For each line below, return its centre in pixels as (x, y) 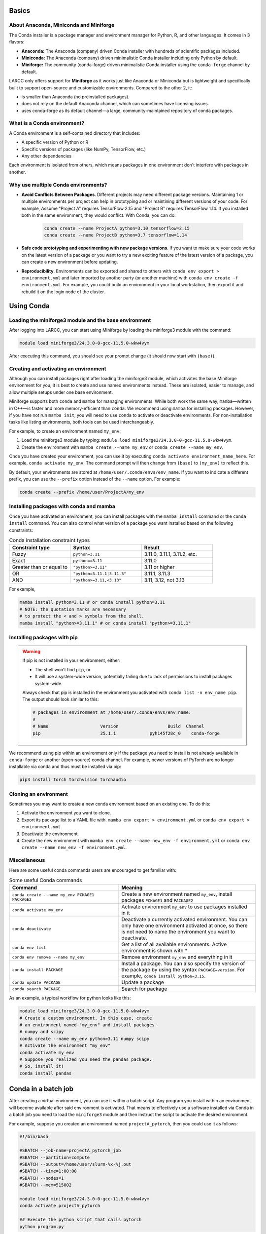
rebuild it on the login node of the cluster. (63, 292)
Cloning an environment (39, 794)
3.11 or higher (159, 567)
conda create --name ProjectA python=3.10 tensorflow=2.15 (117, 229)
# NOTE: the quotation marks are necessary (73, 609)
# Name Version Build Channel (118, 726)
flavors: (17, 42)
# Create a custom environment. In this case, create (86, 1018)
